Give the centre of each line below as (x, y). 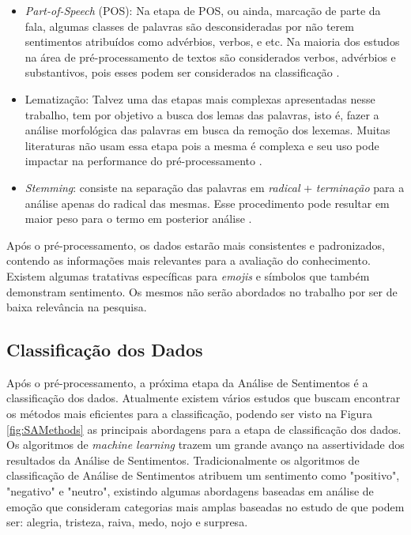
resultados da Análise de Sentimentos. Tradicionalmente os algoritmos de (183, 460)
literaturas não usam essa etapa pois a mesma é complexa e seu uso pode (202, 145)
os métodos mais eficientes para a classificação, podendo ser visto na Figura (189, 414)
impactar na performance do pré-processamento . (143, 161)
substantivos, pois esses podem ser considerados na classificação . (182, 72)
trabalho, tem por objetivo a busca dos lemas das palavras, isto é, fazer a (202, 114)
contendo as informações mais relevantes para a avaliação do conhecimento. (189, 260)
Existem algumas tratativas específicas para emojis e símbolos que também (188, 275)
